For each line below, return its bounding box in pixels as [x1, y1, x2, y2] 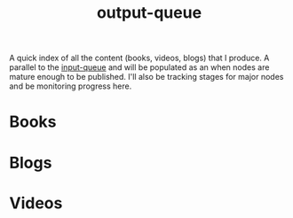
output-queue [96, 3, 202, 23]
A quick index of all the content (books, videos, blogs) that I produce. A [9, 52, 270, 64]
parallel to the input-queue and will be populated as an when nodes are [9, 62, 270, 73]
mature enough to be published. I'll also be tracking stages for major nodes [9, 72, 284, 82]
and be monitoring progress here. [9, 81, 132, 91]
